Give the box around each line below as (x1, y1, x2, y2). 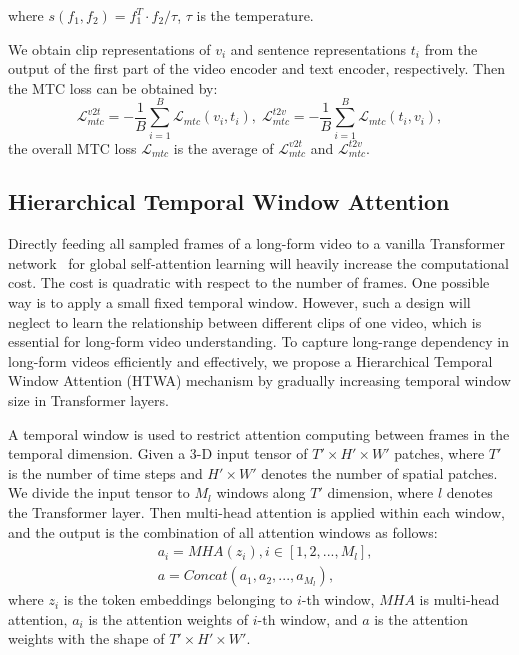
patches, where (394, 443, 485, 464)
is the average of (173, 137, 274, 158)
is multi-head (419, 589, 500, 610)
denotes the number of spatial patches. (261, 462, 498, 483)
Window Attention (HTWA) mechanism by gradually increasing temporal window (8, 370, 511, 391)
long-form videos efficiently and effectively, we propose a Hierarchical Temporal (8, 350, 493, 371)
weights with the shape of (8, 628, 165, 649)
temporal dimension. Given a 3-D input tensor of (8, 443, 308, 464)
